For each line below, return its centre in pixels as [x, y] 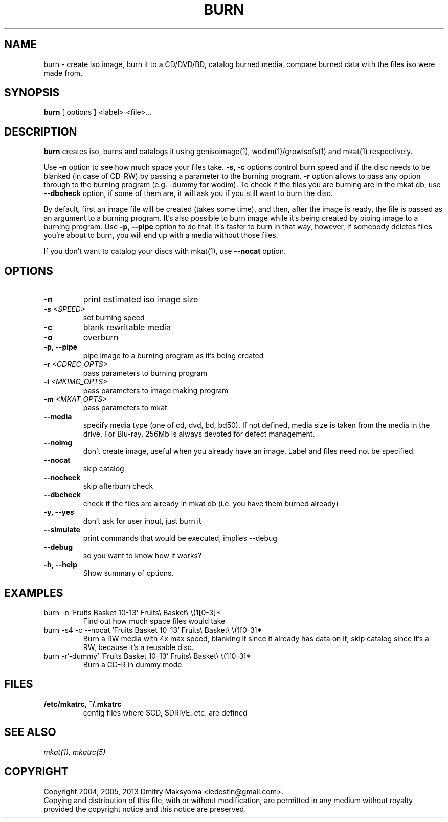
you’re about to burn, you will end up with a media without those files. [161, 235]
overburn [101, 338]
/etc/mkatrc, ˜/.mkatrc [83, 704]
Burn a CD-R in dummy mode [132, 664]
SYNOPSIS [32, 93]
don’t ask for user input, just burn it [142, 521]
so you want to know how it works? [142, 556]
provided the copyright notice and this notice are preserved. [145, 809]
